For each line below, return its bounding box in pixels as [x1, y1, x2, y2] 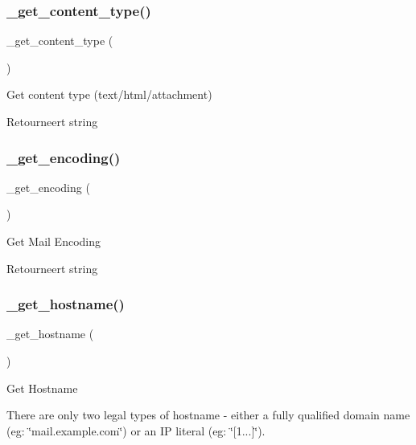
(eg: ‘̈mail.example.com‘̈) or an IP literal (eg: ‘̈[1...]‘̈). [6, 422, 266, 439]
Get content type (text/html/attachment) [6, 86, 212, 103]
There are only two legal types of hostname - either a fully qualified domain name [6, 406, 410, 423]
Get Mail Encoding [6, 233, 101, 249]
